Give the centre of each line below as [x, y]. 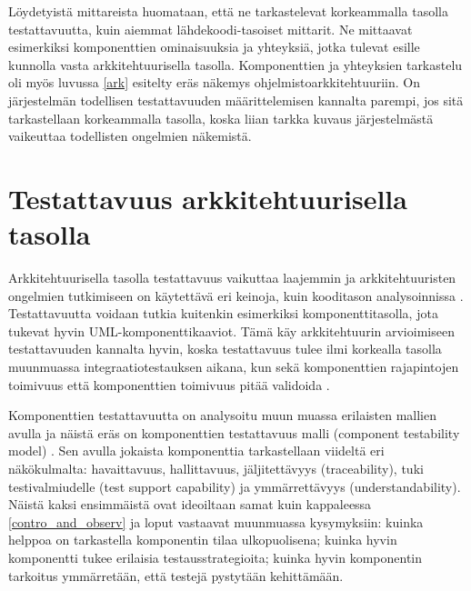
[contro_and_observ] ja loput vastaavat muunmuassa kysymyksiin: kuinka [216, 521]
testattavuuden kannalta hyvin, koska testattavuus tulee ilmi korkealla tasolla [225, 349]
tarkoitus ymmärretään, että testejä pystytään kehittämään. [176, 575]
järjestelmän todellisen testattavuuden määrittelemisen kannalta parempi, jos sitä [236, 100]
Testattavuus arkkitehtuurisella [208, 198]
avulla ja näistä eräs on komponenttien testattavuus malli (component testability [234, 432]
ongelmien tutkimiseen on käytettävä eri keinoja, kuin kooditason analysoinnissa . [236, 295]
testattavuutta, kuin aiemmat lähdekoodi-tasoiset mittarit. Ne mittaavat [210, 29]
